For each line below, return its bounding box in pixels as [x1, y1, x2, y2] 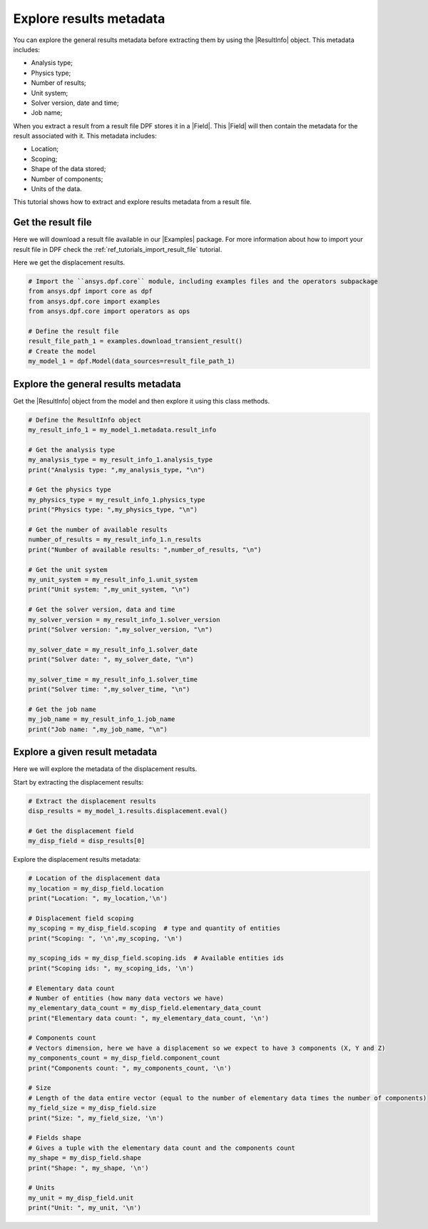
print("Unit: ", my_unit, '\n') [28, 1204, 142, 1212]
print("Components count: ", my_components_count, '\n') [28, 1064, 232, 1072]
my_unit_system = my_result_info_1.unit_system [28, 575, 198, 583]
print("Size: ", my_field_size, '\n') [28, 1113, 164, 1122]
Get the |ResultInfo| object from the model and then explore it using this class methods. [13, 397, 270, 405]
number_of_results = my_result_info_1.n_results [28, 536, 202, 544]
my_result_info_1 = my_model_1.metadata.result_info [28, 426, 217, 434]
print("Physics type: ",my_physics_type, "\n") [28, 506, 198, 514]
